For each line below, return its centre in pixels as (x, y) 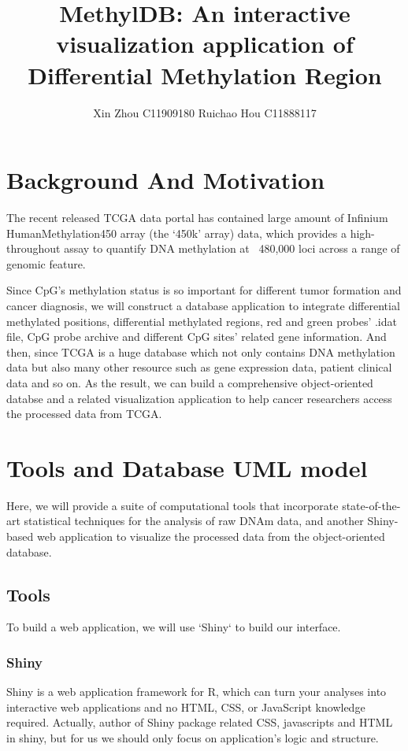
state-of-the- (371, 505)
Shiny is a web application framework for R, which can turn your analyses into (197, 692)
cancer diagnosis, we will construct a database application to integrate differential (203, 305)
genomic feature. (46, 263)
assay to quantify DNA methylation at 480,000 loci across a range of (232, 248)
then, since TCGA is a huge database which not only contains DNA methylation (201, 351)
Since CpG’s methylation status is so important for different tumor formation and (204, 290)
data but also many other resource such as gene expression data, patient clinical (199, 367)
